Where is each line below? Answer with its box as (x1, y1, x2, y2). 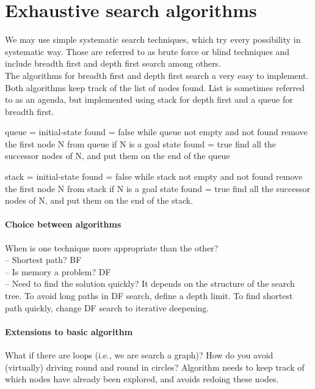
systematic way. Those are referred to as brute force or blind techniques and (5, 45, 290, 57)
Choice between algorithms (5, 218, 121, 231)
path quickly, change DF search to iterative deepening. (5, 301, 209, 314)
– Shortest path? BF (5, 253, 82, 266)
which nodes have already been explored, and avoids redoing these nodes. (5, 372, 279, 385)
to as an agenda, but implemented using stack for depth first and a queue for (5, 93, 293, 106)
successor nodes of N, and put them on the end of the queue (5, 149, 230, 162)
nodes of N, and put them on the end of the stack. (5, 194, 194, 207)
